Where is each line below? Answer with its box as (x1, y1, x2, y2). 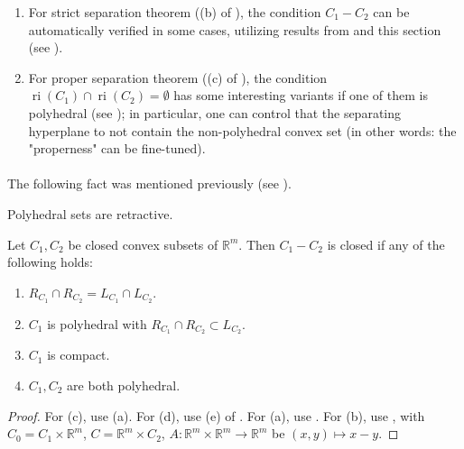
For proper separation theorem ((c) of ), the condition (28, 68, 328, 87)
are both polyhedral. (67, 376, 181, 395)
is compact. (47, 345, 110, 364)
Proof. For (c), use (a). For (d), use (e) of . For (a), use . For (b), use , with (7, 406, 425, 425)
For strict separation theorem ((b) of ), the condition (28, 3, 321, 21)
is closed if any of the (327, 234, 445, 253)
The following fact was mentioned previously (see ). (7, 174, 292, 193)
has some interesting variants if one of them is (173, 86, 428, 105)
